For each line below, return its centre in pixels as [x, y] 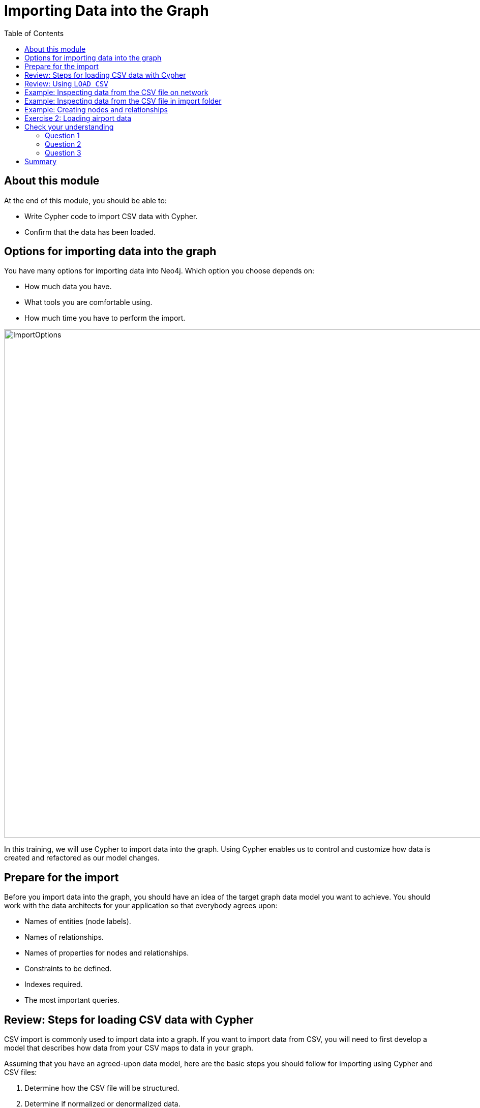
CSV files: [21, 1072]
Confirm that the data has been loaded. [90, 232]
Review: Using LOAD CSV [66, 83]
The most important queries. [72, 1000]
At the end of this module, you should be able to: [85, 200]
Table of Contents [34, 33]
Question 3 [63, 152]
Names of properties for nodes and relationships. [107, 953]
